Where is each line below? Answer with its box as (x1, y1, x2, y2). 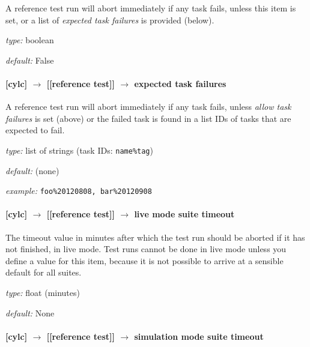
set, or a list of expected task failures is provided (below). (5, 13, 214, 26)
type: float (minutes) (5, 286, 80, 299)
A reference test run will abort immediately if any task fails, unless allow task (5, 100, 291, 113)
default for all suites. (5, 266, 82, 279)
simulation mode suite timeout (134, 330, 264, 342)
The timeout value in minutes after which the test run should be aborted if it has (5, 231, 305, 243)
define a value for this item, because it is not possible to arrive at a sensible (5, 254, 284, 267)
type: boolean (5, 34, 54, 46)
